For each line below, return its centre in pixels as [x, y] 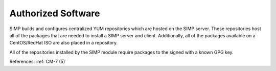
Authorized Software [55, 13]
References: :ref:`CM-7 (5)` [38, 62]
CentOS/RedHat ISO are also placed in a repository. [64, 43]
